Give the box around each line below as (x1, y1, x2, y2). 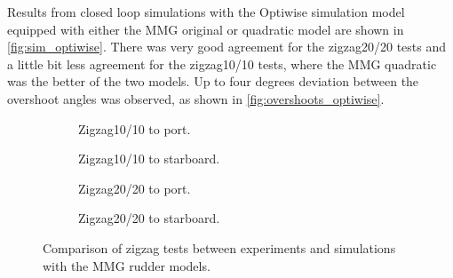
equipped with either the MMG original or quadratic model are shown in (7, 20, 404, 38)
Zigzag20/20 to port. (78, 179, 191, 197)
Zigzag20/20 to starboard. (78, 209, 220, 227)
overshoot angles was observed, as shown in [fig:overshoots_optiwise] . (7, 89, 385, 107)
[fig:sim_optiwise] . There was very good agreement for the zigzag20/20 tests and (7, 37, 446, 56)
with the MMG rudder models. (43, 256, 211, 274)
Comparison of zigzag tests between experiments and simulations (43, 238, 396, 257)
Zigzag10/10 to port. (78, 119, 191, 138)
